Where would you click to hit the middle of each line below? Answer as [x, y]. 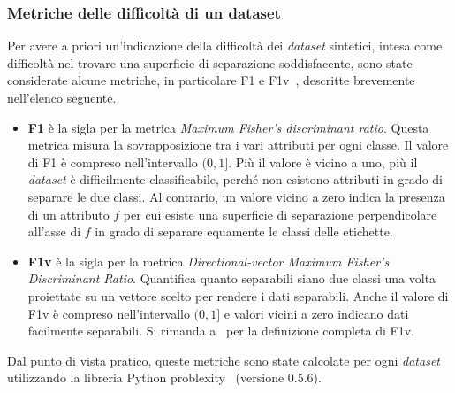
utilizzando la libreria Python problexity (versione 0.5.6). [164, 378]
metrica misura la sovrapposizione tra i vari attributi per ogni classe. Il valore [238, 145]
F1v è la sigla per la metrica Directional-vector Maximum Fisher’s [209, 261]
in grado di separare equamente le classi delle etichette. [244, 231]
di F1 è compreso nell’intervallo [113, 162]
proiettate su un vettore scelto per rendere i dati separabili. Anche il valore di [238, 295]
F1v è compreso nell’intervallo [109, 313]
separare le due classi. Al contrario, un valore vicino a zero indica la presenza [236, 196]
